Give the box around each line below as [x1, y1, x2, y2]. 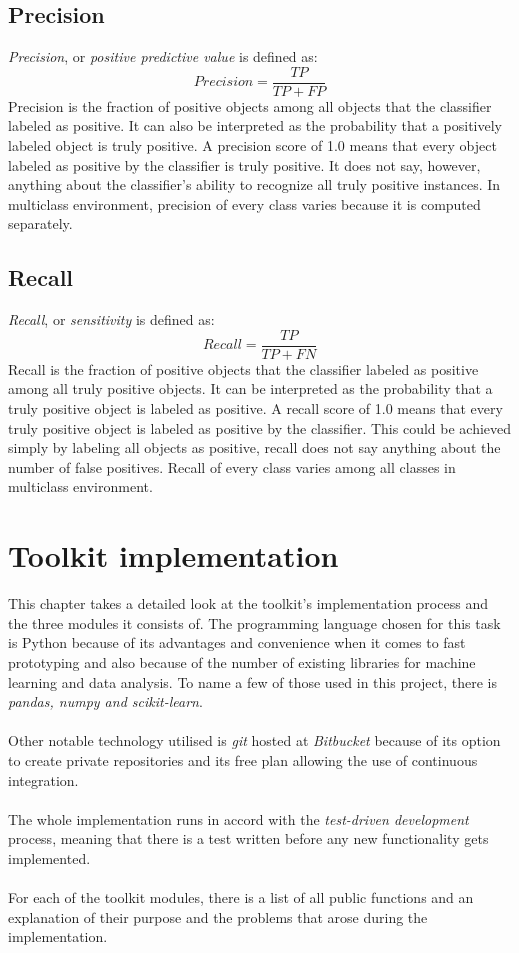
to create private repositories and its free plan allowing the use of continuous [8, 749, 478, 770]
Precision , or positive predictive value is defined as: [8, 46, 318, 67]
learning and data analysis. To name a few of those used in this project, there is [8, 671, 498, 692]
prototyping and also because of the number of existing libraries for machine [8, 651, 476, 672]
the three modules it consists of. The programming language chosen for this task [8, 612, 501, 633]
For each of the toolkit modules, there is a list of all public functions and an [8, 887, 474, 908]
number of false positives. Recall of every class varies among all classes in [8, 456, 456, 477]
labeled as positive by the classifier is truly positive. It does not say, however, [8, 154, 481, 175]
